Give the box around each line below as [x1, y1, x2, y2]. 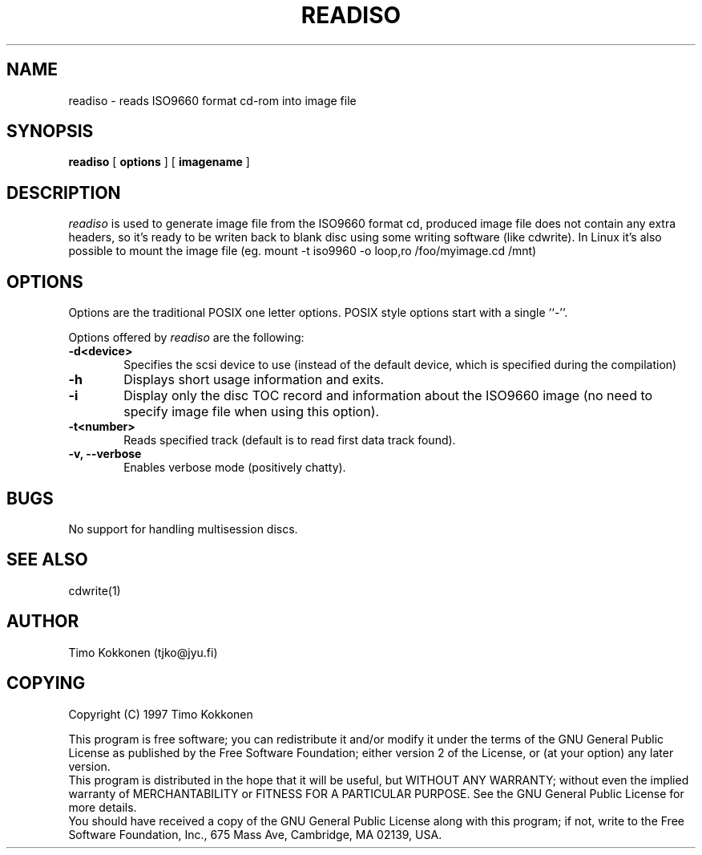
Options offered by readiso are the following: [68, 330, 305, 345]
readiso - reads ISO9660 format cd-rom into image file [68, 93, 357, 107]
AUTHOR [6, 611, 79, 632]
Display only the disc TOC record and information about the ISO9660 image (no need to [123, 387, 653, 404]
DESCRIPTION [6, 182, 121, 203]
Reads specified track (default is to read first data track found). [123, 433, 456, 448]
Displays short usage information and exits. [123, 371, 385, 388]
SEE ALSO [6, 549, 88, 570]
